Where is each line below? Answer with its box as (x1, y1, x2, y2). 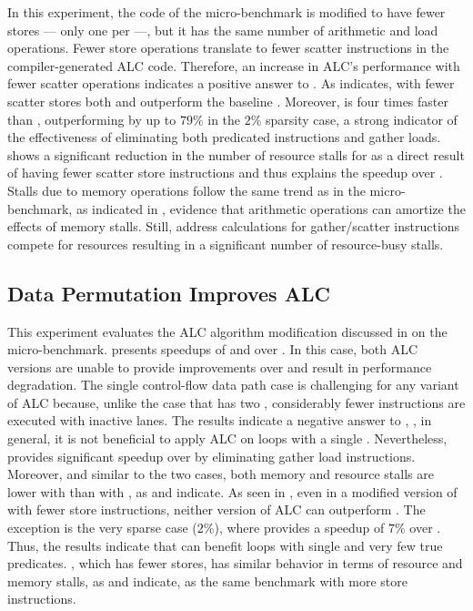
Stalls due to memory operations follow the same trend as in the (7, 180, 366, 199)
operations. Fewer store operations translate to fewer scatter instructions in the (7, 38, 449, 57)
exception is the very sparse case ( (7, 518, 197, 537)
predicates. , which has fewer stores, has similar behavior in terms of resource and (7, 554, 463, 573)
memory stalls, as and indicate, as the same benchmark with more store (7, 571, 408, 590)
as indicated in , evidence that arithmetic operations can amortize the (75, 199, 466, 218)
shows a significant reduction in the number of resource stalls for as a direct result (7, 145, 465, 164)
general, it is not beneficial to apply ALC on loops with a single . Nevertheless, (7, 429, 448, 448)
